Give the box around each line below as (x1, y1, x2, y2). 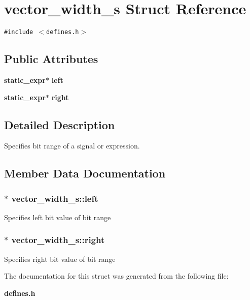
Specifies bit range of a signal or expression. (4, 140, 140, 151)
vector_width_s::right (11, 233, 105, 246)
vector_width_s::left (11, 192, 98, 204)
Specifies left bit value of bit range (4, 212, 111, 222)
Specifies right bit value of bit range (4, 253, 116, 264)
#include (4, 28, 33, 36)
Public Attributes (4, 51, 98, 67)
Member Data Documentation (4, 165, 166, 181)
